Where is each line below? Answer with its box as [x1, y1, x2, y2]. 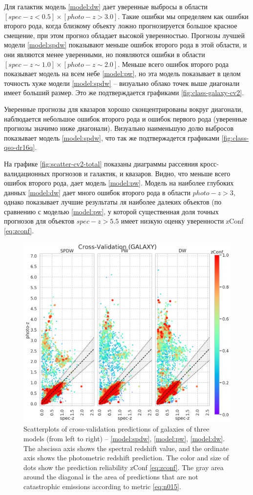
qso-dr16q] [4, 142, 35, 152]
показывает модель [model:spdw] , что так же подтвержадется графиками [4, 132, 220, 143]
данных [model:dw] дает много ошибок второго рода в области [4, 187, 191, 197]
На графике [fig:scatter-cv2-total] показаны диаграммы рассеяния [4, 158, 198, 168]
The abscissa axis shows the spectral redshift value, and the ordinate [23, 443, 229, 453]
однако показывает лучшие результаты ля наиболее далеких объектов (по [4, 197, 222, 207]
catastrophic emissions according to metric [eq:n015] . [23, 481, 181, 491]
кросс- [200, 158, 219, 168]
